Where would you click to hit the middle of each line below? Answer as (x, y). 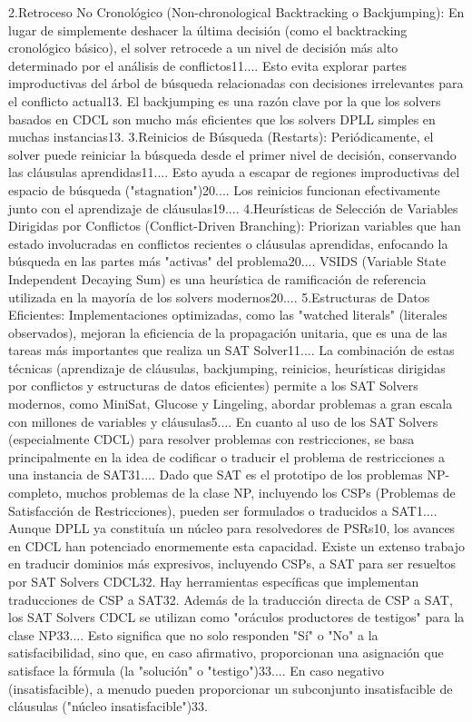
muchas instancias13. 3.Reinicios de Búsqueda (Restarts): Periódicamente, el (221, 137)
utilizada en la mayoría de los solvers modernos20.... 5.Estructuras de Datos (219, 297)
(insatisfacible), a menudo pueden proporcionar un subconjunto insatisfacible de (231, 688)
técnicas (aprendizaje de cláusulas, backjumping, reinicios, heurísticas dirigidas (227, 367)
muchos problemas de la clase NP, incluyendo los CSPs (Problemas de (261, 493)
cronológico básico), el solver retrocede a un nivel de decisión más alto (203, 48)
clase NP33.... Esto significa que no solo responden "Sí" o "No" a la (193, 634)
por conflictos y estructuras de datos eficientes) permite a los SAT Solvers (213, 386)
